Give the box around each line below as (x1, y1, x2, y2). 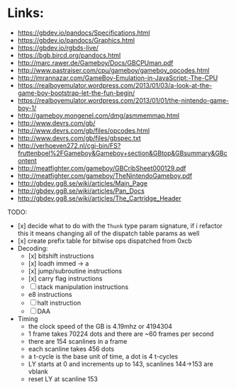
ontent (17, 156, 37, 164)
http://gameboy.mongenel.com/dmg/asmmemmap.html (17, 111, 179, 120)
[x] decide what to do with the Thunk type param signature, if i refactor (17, 221, 223, 230)
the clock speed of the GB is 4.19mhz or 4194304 (28, 322, 172, 330)
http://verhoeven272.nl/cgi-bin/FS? (17, 141, 121, 150)
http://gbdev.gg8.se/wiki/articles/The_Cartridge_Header (17, 193, 182, 203)
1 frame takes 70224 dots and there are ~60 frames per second (28, 329, 214, 338)
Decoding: (17, 244, 48, 252)
